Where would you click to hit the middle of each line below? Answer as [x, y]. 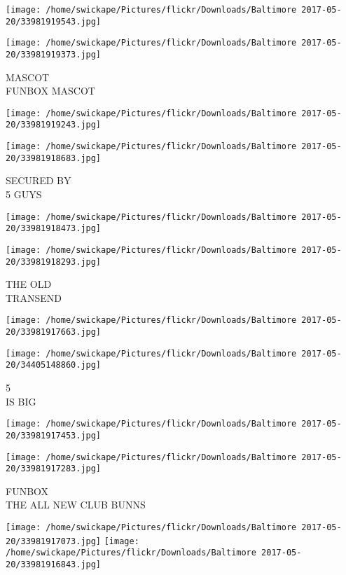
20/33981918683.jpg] [54, 158]
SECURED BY [39, 180]
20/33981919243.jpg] [54, 125]
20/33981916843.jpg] [54, 565]
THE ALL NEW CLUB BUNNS [76, 505]
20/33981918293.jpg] [54, 262]
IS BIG [21, 401]
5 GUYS [24, 194]
